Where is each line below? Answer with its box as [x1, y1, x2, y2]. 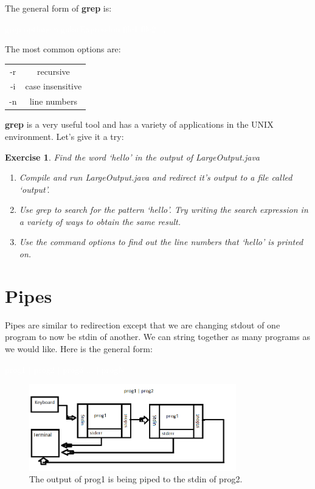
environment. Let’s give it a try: [5, 130, 124, 142]
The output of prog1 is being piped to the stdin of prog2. [29, 473, 243, 485]
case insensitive [25, 80, 82, 92]
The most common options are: [5, 43, 121, 55]
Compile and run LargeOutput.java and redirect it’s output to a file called [19, 171, 292, 184]
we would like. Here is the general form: [5, 342, 153, 355]
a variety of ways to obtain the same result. [19, 215, 181, 227]
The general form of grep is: [5, 2, 112, 14]
